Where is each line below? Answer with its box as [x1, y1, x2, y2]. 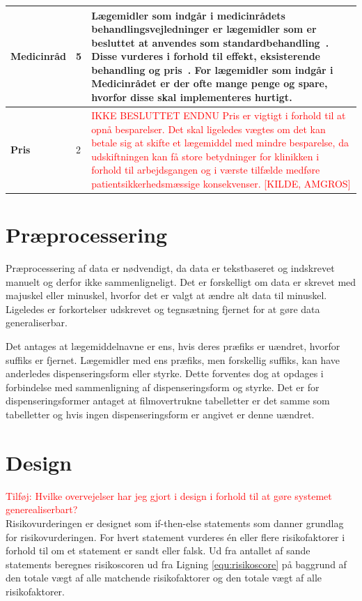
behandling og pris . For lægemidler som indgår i [91, 62, 333, 77]
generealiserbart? [6, 502, 78, 517]
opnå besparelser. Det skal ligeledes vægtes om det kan [91, 121, 326, 136]
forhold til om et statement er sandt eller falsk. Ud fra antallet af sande [6, 543, 310, 558]
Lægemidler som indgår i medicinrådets [91, 8, 285, 22]
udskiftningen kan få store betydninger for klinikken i [91, 149, 320, 163]
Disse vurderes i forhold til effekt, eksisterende [91, 49, 320, 63]
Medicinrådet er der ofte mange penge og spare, [91, 76, 328, 91]
